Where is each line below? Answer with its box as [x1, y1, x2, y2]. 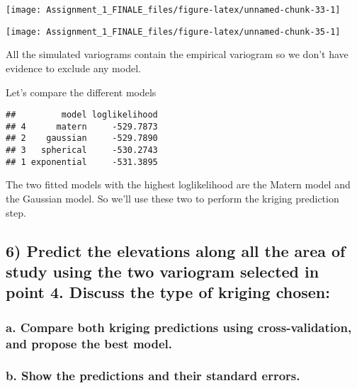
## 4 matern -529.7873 [6, 121, 158, 132]
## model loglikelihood [6, 110, 158, 120]
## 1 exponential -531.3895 [6, 156, 158, 167]
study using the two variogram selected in [6, 260, 319, 282]
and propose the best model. [6, 334, 173, 352]
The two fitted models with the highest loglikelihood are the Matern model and [6, 177, 351, 192]
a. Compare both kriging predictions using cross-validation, [6, 318, 352, 336]
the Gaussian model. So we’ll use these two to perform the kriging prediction [6, 190, 339, 205]
